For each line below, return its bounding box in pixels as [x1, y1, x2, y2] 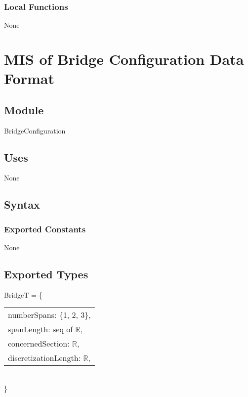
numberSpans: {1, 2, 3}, [8, 309, 91, 321]
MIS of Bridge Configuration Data [4, 49, 244, 69]
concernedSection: [8, 338, 70, 350]
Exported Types [4, 266, 88, 281]
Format [4, 68, 54, 88]
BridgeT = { [4, 289, 42, 300]
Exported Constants [4, 222, 86, 235]
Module [4, 102, 44, 117]
